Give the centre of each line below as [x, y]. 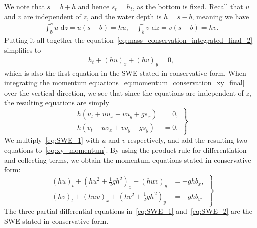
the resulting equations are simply [57, 102]
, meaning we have [221, 16]
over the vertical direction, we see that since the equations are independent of [124, 92]
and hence [94, 6]
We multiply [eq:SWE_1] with [52, 140]
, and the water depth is [124, 16]
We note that [24, 6]
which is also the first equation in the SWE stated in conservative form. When [125, 73]
